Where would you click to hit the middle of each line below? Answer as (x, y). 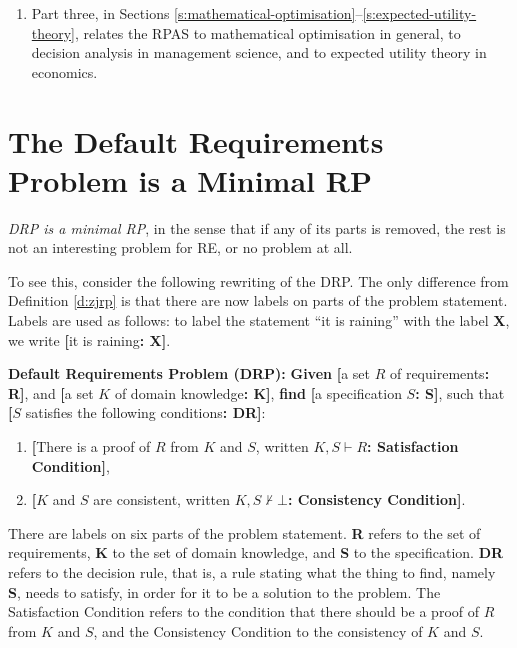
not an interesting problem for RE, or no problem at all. (180, 247)
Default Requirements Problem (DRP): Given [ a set (189, 373)
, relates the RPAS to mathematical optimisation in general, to (268, 32)
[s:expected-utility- (419, 13)
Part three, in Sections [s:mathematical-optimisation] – (197, 13)
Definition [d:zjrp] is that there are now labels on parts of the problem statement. (258, 300)
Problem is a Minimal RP (190, 179)
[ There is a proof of (91, 446)
